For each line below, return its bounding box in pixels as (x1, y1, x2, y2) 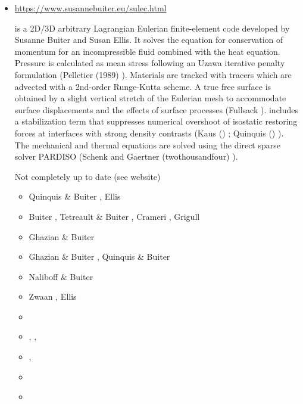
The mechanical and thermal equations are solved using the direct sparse (14, 138, 280, 151)
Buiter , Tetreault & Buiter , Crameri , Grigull (29, 210, 200, 222)
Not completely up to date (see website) (14, 170, 161, 182)
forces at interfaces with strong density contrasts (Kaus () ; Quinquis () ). (14, 126, 284, 139)
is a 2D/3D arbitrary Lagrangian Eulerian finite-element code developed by (14, 21, 290, 34)
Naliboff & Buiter (29, 270, 93, 282)
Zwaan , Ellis (29, 290, 77, 303)
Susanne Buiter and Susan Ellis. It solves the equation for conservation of (14, 33, 283, 46)
